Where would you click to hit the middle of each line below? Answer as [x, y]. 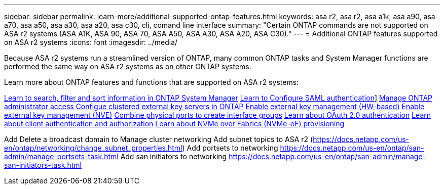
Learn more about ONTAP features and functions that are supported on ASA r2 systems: [152, 82]
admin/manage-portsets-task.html [61, 156]
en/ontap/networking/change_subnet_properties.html [93, 148]
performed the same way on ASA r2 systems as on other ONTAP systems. [128, 66]
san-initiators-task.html [43, 165]
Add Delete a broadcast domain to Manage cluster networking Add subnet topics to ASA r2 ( [159, 139]
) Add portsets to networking [230, 148]
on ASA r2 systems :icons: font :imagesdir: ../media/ [91, 42]
